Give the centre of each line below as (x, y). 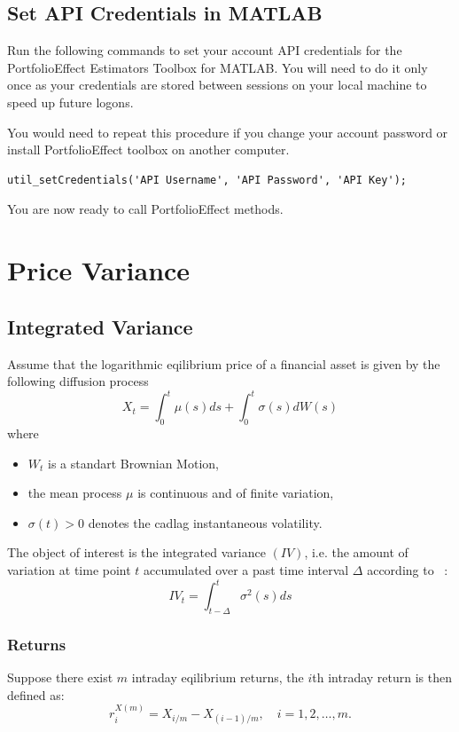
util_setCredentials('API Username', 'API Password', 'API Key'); (207, 180)
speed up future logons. (70, 102)
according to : (408, 569)
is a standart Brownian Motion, (133, 463)
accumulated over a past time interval (246, 569)
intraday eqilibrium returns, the (218, 677)
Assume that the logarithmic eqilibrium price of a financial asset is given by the (224, 363)
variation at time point (69, 569)
